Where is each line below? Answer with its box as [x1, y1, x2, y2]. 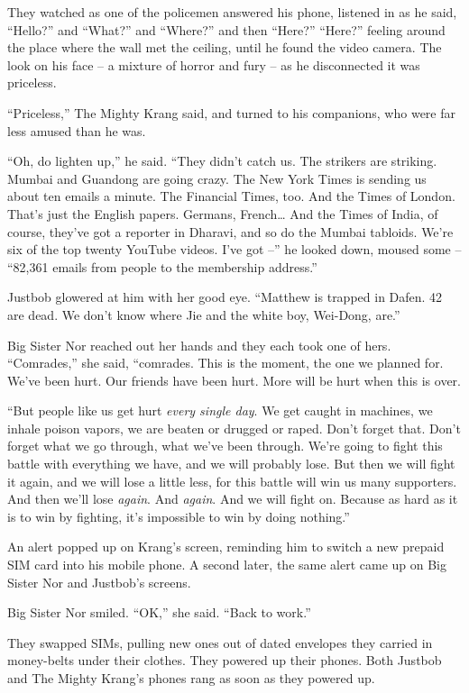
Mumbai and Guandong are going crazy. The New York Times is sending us [7, 169, 427, 187]
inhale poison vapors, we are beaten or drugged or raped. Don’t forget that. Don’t [7, 418, 461, 437]
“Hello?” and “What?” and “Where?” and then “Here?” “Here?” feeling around [7, 20, 446, 39]
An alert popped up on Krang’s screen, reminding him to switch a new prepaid [7, 537, 445, 556]
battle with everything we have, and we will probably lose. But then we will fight [7, 454, 455, 473]
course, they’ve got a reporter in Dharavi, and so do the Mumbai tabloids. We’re [7, 222, 454, 241]
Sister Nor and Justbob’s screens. [7, 572, 191, 591]
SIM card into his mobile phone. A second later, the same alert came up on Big [7, 555, 447, 574]
